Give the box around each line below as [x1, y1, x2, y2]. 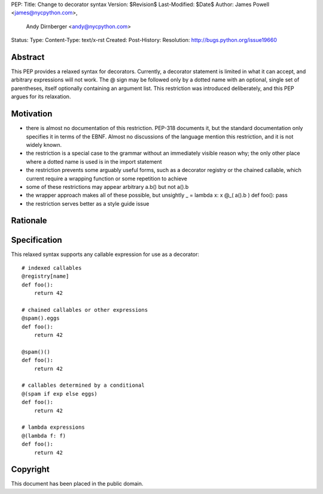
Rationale [11, 216, 47, 226]
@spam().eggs [22, 315, 60, 322]
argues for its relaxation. [11, 93, 71, 100]
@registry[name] [22, 273, 69, 280]
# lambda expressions [22, 424, 85, 431]
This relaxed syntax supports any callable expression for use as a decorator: [11, 251, 200, 258]
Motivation [11, 109, 53, 119]
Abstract [11, 52, 45, 62]
